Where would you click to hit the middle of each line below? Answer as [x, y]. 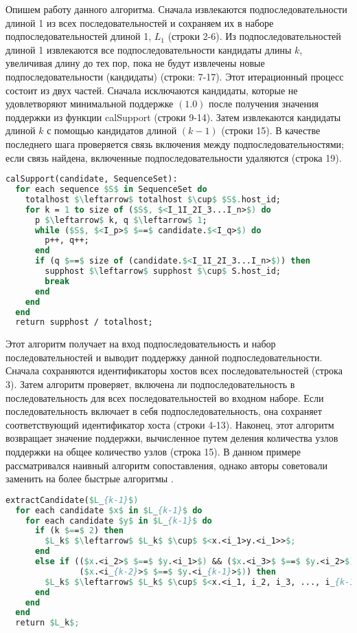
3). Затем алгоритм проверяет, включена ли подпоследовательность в [150, 384]
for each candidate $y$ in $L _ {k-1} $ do [118, 521]
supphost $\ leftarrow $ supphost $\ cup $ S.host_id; [163, 271]
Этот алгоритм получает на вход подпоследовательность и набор [141, 344]
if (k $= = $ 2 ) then [79, 531]
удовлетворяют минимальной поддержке [90, 104]
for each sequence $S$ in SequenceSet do [111, 189]
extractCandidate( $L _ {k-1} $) [72, 500]
